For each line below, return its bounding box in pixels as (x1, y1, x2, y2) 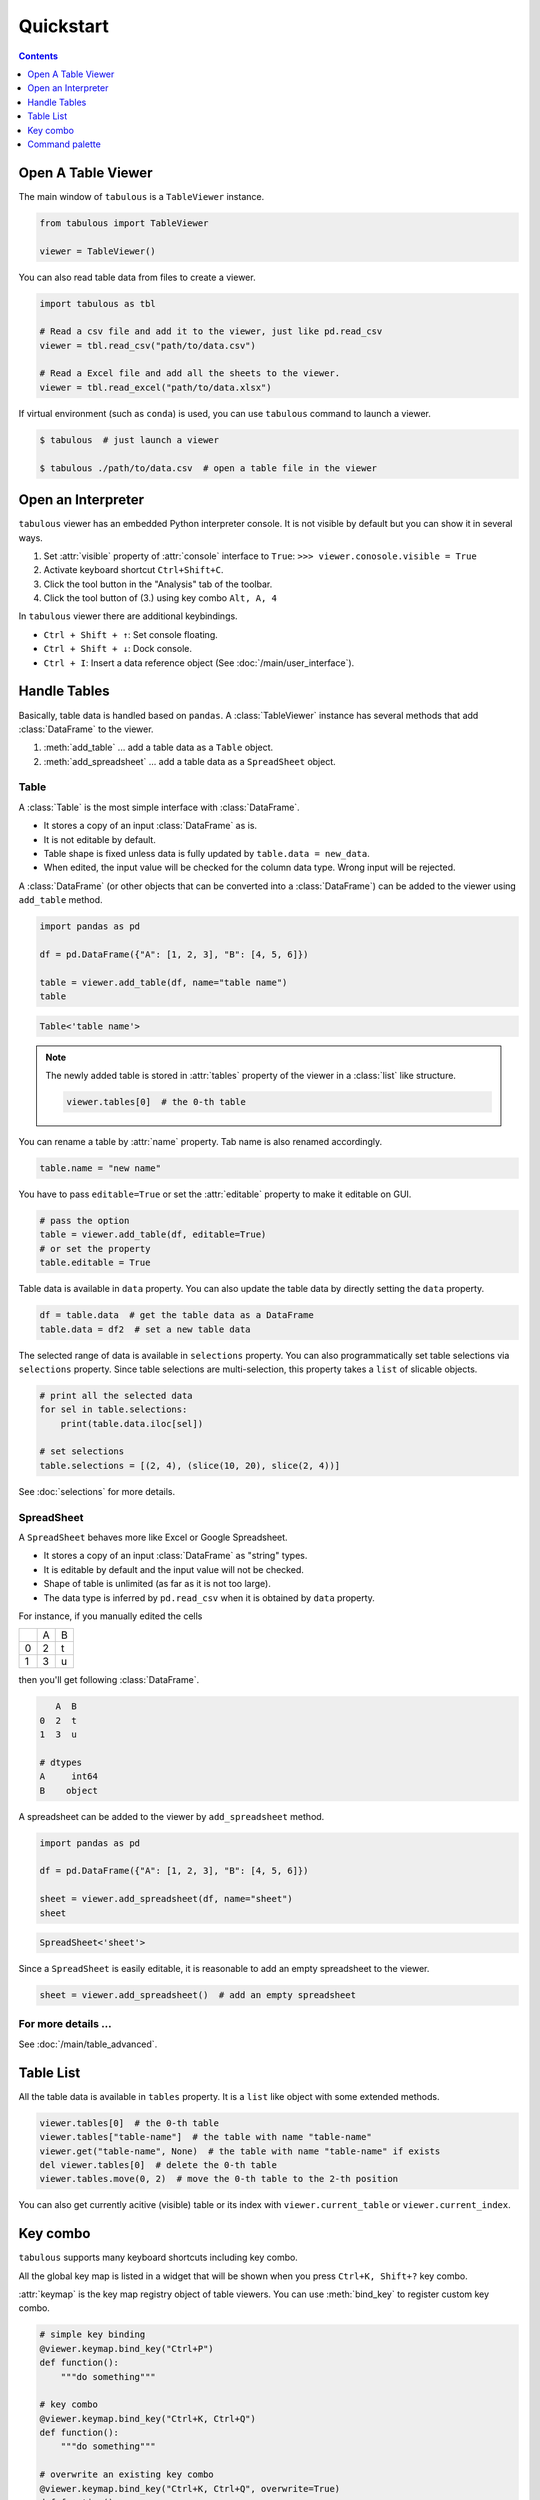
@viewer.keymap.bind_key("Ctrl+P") (39, 2343, 214, 2354)
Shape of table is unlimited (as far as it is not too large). (43, 1578, 272, 1590)
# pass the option (39, 1215, 130, 1227)
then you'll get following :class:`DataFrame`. (18, 1674, 200, 1686)
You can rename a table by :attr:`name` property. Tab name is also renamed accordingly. (18, 1136, 383, 1148)
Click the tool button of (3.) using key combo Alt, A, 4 (43, 592, 277, 604)
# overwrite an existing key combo (39, 2469, 214, 2480)
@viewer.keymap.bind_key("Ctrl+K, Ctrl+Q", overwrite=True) (39, 2483, 341, 2494)
